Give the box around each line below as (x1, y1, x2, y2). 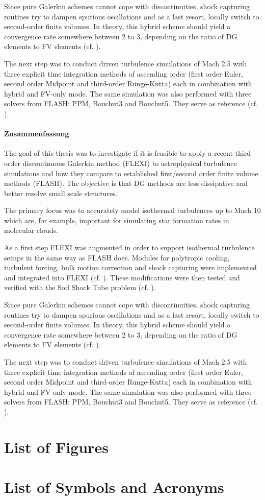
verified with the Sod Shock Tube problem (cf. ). (4, 282, 156, 293)
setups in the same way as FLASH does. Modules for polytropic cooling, (4, 252, 230, 263)
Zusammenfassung (4, 128, 69, 139)
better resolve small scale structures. (4, 187, 118, 198)
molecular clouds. (4, 225, 58, 235)
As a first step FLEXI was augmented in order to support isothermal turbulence (4, 242, 255, 253)
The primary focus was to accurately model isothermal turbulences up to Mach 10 (4, 205, 261, 216)
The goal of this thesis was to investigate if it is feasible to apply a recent (4, 148, 233, 158)
